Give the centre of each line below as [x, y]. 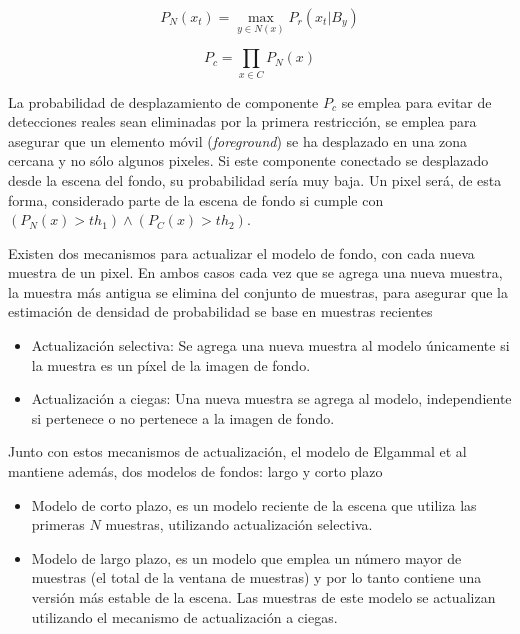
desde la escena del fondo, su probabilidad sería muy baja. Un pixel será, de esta [255, 179]
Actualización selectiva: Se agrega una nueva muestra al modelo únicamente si [270, 345]
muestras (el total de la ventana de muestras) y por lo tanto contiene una [256, 577]
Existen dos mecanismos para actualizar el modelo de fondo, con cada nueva [241, 252]
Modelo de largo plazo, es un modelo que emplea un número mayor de [246, 557]
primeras [58, 524]
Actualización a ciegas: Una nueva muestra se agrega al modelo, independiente [271, 398]
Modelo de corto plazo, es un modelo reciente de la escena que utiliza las [254, 504]
